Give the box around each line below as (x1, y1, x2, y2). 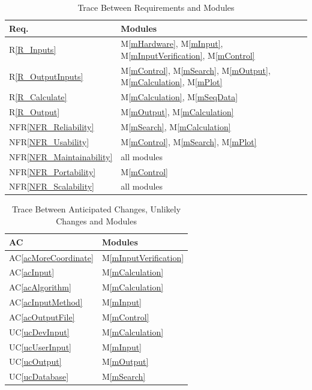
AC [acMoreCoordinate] (9, 251, 94, 263)
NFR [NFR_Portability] (9, 165, 96, 178)
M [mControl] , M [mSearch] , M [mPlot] (121, 135, 257, 148)
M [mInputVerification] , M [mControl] (121, 49, 255, 62)
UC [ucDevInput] (9, 325, 70, 338)
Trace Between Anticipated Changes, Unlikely (12, 203, 181, 215)
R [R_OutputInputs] (9, 70, 83, 82)
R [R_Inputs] (9, 43, 56, 56)
